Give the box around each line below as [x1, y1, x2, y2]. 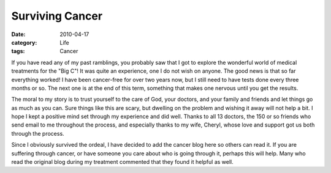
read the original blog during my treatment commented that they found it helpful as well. [11, 158, 234, 166]
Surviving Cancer [11, 9, 103, 23]
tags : [11, 48, 25, 55]
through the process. [11, 130, 64, 137]
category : [11, 39, 37, 46]
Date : [11, 31, 26, 38]
